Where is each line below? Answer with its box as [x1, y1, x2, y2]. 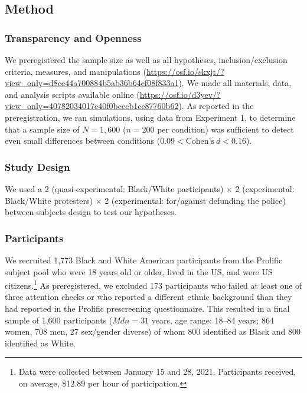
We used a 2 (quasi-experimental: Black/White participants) [5, 182, 224, 194]
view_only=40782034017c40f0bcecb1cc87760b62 [5, 100, 179, 112]
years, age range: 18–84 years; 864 [151, 313, 274, 326]
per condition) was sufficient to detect [157, 123, 294, 135]
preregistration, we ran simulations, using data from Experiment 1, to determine [5, 111, 296, 123]
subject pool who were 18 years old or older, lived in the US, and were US [5, 265, 273, 278]
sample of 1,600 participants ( [5, 313, 113, 326]
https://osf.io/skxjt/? [146, 65, 224, 77]
